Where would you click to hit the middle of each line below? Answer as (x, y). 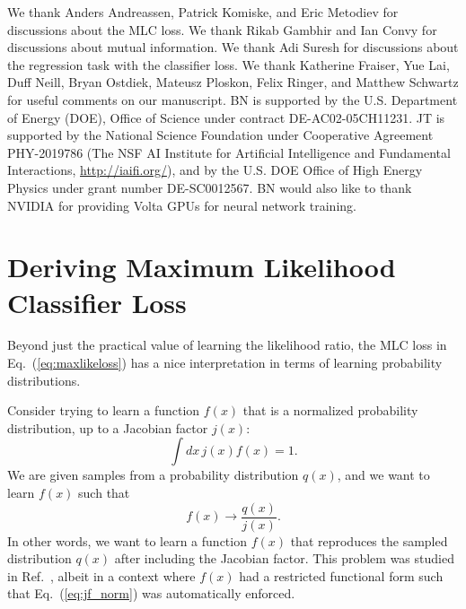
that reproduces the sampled (369, 540)
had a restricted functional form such (341, 575)
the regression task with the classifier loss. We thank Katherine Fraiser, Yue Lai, (229, 64)
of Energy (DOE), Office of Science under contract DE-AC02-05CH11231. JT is (226, 117)
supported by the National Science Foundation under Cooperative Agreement (220, 135)
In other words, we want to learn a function (127, 540)
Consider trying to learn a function (104, 410)
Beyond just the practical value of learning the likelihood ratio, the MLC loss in (227, 345)
